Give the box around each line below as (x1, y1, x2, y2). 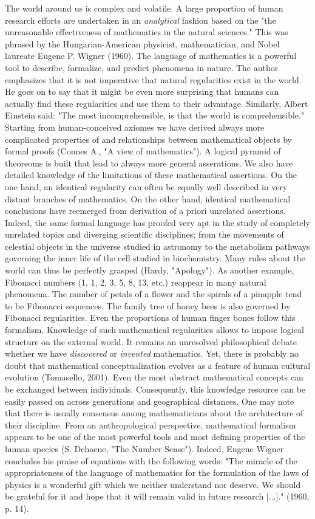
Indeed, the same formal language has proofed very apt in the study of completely (5, 216, 310, 229)
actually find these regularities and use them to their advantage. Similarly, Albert (5, 97, 308, 109)
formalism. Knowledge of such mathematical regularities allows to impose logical (5, 323, 304, 336)
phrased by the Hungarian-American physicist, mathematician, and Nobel (5, 37, 280, 50)
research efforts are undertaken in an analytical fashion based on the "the (5, 13, 276, 26)
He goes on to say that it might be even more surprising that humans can (5, 85, 279, 98)
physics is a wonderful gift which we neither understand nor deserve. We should (5, 478, 301, 490)
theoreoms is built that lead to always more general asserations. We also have (5, 156, 293, 169)
